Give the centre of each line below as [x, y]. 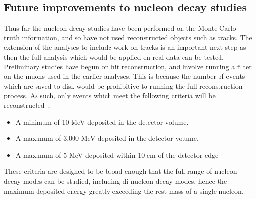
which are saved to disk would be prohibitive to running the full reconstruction [123, 85]
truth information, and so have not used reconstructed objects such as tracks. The [128, 37]
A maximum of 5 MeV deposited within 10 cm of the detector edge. [118, 154]
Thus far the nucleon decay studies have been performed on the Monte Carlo [120, 28]
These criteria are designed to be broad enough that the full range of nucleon [121, 171]
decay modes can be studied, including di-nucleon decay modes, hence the [116, 181]
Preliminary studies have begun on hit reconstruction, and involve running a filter [128, 66]
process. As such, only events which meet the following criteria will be [110, 95]
